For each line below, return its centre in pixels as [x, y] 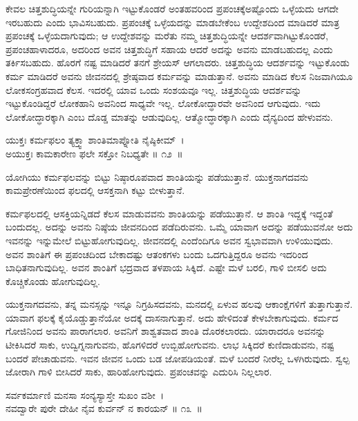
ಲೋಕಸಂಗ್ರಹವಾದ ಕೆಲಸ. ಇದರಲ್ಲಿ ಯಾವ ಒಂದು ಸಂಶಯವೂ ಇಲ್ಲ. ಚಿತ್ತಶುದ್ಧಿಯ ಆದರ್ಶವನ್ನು [154, 89]
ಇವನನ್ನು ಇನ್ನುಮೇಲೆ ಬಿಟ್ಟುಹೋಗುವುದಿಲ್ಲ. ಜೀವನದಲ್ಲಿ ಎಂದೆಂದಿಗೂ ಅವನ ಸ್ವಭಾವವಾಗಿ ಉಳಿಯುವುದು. [169, 240]
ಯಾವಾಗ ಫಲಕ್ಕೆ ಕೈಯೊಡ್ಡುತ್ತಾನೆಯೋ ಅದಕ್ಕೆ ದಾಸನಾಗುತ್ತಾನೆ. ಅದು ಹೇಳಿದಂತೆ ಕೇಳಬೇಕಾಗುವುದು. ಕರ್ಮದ [172, 317]
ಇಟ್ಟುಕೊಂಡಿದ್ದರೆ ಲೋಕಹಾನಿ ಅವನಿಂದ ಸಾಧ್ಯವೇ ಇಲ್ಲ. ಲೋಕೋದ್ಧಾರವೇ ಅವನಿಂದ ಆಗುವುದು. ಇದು [163, 103]
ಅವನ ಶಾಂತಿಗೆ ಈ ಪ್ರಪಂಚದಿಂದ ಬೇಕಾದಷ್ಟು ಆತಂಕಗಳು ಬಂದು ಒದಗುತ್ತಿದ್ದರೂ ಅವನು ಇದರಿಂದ [157, 254]
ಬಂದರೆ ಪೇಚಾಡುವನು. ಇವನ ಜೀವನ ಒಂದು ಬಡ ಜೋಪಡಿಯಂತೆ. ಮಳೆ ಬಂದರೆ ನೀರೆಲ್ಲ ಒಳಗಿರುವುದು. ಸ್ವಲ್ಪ [178, 358]
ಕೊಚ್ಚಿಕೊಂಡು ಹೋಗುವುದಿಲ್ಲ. [53, 281]
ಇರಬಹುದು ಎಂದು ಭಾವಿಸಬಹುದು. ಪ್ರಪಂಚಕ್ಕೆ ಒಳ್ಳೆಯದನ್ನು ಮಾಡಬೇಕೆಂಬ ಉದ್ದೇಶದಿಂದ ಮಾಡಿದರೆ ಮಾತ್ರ [173, 22]
